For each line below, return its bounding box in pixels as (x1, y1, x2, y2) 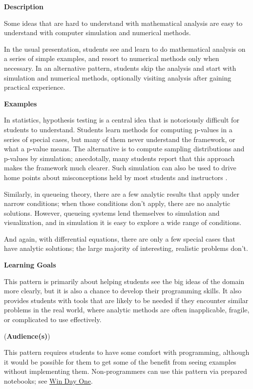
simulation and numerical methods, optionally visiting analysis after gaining (4, 72, 232, 82)
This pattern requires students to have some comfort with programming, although (4, 347, 250, 357)
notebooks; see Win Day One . (4, 376, 93, 386)
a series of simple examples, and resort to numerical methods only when (4, 53, 219, 63)
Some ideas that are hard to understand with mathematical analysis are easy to (4, 18, 243, 28)
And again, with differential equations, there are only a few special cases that (4, 233, 235, 244)
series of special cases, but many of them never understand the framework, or (4, 134, 235, 144)
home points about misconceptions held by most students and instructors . (4, 172, 228, 182)
